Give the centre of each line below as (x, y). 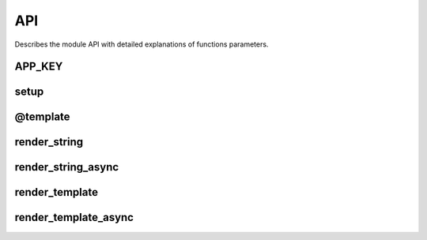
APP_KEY (39, 67)
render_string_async (67, 167)
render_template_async (74, 217)
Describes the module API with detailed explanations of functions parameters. (142, 44)
